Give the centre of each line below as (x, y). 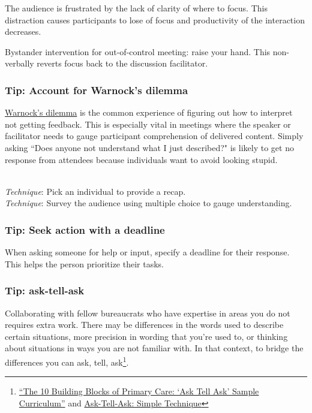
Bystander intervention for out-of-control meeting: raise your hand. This (138, 51)
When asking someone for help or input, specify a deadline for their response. (147, 252)
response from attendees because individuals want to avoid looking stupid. (141, 159)
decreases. (23, 31)
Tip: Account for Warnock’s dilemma (97, 90)
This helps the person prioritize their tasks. (84, 263)
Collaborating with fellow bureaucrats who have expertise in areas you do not (148, 313)
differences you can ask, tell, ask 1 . (67, 361)
